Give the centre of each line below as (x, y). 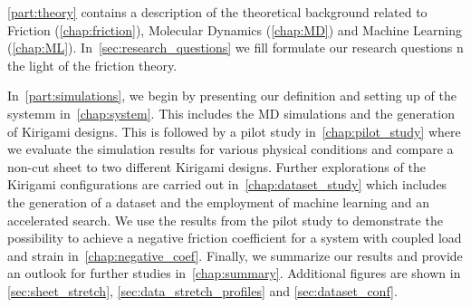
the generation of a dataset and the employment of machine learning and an (219, 201)
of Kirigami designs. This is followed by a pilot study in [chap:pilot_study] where (234, 131)
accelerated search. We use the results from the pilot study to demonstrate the (225, 220)
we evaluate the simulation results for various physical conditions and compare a (231, 149)
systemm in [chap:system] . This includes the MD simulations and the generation (231, 113)
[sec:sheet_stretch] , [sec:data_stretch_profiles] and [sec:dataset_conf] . (202, 290)
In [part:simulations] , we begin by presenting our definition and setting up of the (232, 96)
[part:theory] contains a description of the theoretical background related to (217, 12)
